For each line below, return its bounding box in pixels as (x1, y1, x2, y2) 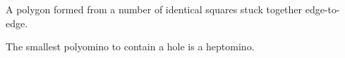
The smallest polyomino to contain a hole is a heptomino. (6, 39, 255, 54)
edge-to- (305, 2, 340, 16)
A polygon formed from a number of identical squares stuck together (6, 2, 303, 16)
